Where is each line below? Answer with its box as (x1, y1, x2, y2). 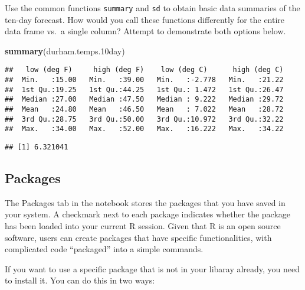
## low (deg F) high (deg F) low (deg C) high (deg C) (5, 66, 284, 74)
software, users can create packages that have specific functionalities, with (5, 231, 272, 243)
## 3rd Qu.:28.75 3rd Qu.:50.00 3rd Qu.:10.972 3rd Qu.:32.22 (5, 115, 284, 123)
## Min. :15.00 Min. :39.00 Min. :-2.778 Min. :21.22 (5, 76, 284, 84)
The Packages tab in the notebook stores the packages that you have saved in (5, 196, 286, 208)
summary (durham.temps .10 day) (5, 44, 125, 57)
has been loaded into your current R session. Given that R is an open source (5, 220, 281, 232)
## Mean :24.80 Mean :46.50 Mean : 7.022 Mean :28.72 (5, 105, 284, 114)
